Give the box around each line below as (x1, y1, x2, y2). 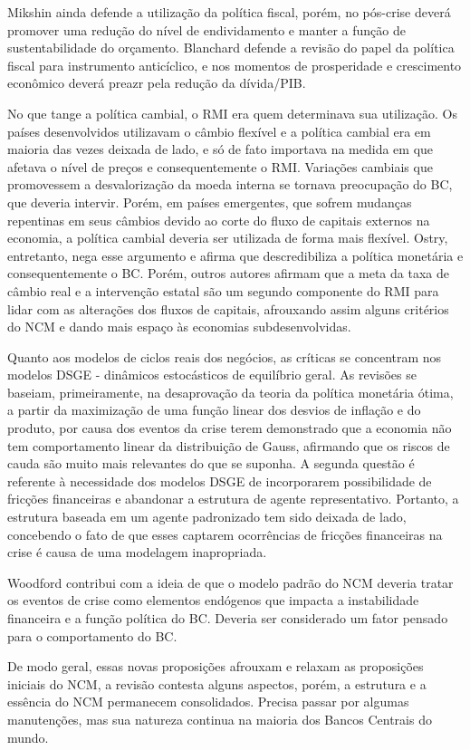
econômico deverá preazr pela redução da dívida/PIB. (7, 73, 306, 92)
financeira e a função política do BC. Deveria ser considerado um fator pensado (7, 609, 448, 627)
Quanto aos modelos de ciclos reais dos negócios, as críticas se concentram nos (7, 347, 442, 366)
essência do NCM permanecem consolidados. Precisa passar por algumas (7, 692, 409, 711)
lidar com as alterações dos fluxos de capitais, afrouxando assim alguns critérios (7, 299, 449, 318)
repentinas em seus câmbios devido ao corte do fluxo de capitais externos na (7, 210, 430, 229)
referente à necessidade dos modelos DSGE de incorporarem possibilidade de (7, 471, 432, 490)
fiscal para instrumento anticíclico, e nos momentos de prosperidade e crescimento (7, 55, 462, 74)
